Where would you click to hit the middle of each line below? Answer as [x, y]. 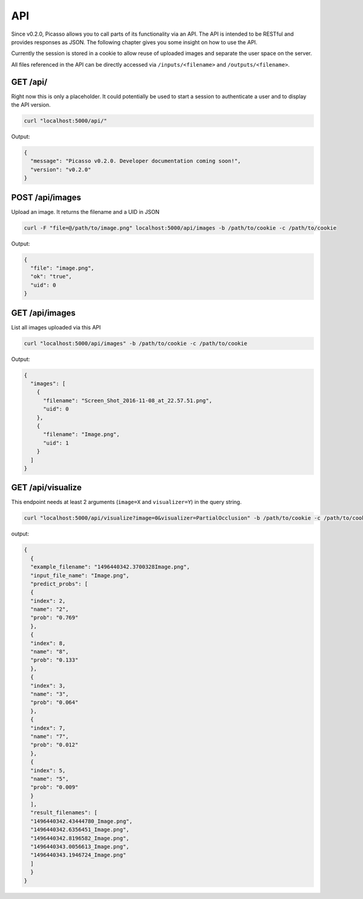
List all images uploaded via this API [56, 327]
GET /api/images [43, 313]
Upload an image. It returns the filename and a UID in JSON [85, 211]
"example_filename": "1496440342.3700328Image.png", [110, 567]
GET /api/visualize [46, 488]
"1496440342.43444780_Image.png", [82, 821]
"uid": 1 [56, 443]
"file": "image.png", [63, 268]
